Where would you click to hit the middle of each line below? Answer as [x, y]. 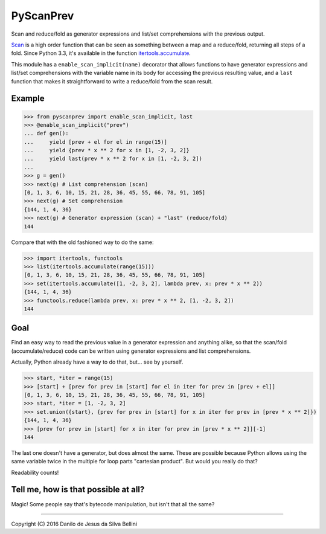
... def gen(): [46, 133]
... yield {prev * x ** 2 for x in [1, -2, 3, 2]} [107, 150]
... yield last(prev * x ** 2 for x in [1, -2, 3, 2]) [113, 159]
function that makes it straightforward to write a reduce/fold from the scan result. [112, 81]
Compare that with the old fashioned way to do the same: [82, 242]
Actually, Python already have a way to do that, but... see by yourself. [97, 362]
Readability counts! [35, 472]
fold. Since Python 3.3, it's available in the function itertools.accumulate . [101, 53]
